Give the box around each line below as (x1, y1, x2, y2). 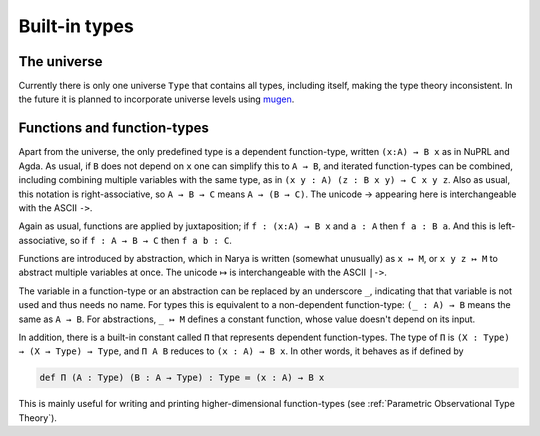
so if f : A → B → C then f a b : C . (69, 234, 232, 246)
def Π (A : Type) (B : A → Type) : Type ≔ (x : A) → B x (39, 372, 325, 384)
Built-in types (18, 15, 134, 37)
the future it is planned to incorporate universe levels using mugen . (18, 93, 295, 105)
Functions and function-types (18, 120, 209, 137)
